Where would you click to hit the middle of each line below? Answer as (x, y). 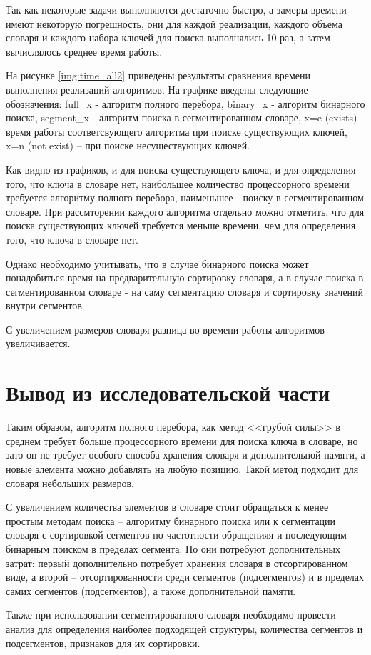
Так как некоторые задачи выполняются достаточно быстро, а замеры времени (176, 9)
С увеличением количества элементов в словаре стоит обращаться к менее (167, 507)
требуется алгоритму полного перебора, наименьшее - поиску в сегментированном (185, 197)
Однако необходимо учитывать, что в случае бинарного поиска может (157, 263)
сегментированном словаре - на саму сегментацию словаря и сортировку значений (185, 291)
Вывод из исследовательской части (168, 392)
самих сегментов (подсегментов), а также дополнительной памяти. (151, 590)
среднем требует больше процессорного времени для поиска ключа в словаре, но (182, 440)
